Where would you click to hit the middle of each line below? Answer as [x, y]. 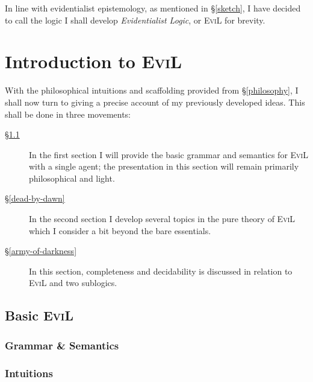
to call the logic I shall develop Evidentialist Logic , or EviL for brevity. [135, 20]
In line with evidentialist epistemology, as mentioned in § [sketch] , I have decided [153, 8]
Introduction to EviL [94, 61]
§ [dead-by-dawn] [35, 198]
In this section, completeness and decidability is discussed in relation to [161, 271]
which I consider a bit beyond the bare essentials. [120, 230]
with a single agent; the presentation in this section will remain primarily [164, 166]
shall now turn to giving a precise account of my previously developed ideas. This [155, 102]
